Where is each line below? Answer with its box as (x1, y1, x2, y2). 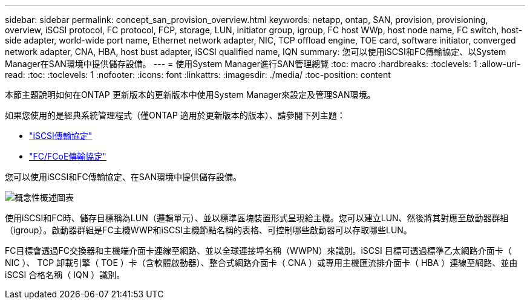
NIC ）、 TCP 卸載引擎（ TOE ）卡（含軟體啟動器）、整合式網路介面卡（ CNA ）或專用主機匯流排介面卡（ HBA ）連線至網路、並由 (5, 257, 518, 268)
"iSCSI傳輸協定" (29, 131, 93, 141)
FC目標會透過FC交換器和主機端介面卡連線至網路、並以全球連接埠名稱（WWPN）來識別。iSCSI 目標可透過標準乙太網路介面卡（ (5, 245, 512, 256)
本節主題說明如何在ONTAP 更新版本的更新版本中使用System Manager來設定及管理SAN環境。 (5, 89, 376, 100)
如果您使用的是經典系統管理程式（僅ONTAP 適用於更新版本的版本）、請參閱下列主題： (5, 110, 345, 120)
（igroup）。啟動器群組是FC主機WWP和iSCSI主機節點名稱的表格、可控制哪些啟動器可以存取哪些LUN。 (5, 225, 412, 235)
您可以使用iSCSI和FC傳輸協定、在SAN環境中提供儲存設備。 (5, 172, 242, 182)
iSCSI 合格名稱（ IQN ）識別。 (5, 270, 125, 280)
